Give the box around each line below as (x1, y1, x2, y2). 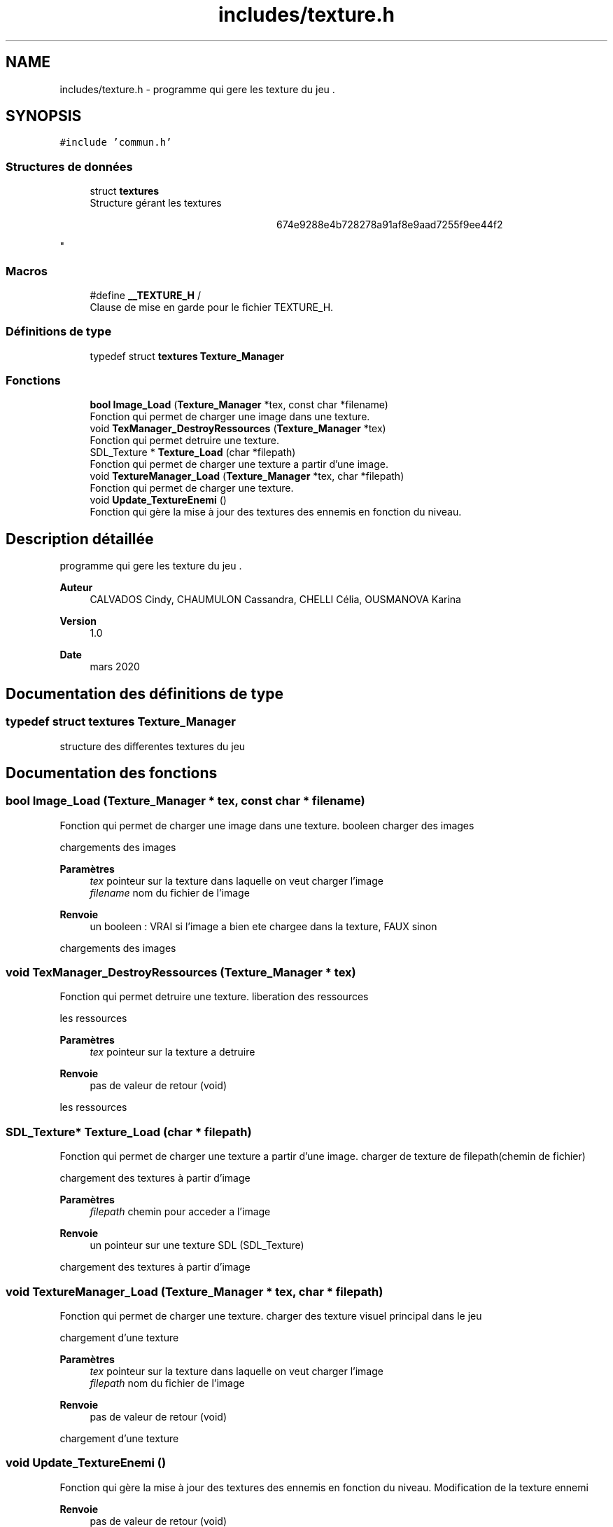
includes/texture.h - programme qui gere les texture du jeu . (59, 83, 335, 95)
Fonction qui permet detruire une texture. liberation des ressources (59, 990, 369, 1003)
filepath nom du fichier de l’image (90, 1376, 245, 1389)
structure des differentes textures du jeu (59, 740, 246, 752)
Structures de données (6, 159, 133, 174)
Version (59, 615, 97, 628)
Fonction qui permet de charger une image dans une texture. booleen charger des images (59, 819, 474, 831)
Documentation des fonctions (6, 764, 218, 782)
